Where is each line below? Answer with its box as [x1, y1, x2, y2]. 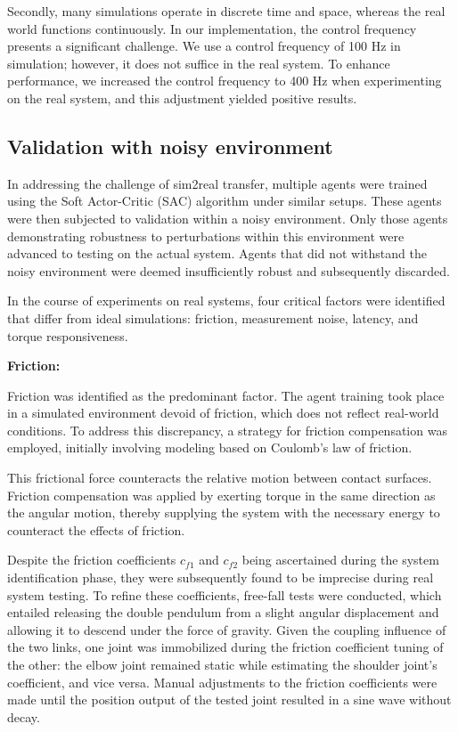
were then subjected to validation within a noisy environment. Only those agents [7, 208, 448, 227]
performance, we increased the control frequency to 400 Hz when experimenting [7, 71, 442, 90]
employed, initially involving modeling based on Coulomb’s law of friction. [7, 438, 413, 457]
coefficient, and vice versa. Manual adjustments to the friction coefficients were [7, 672, 438, 691]
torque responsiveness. [7, 326, 128, 345]
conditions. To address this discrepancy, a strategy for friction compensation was [7, 420, 447, 439]
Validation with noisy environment [7, 132, 333, 159]
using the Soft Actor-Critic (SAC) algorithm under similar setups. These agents [7, 191, 442, 210]
